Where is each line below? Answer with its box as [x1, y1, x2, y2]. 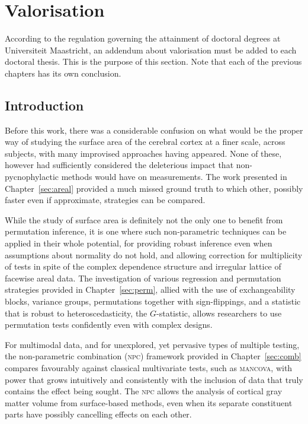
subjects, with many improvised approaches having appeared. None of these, [5, 147, 282, 159]
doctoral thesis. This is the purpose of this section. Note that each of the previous [5, 55, 302, 68]
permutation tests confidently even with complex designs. [5, 318, 213, 331]
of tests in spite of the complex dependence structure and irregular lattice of [5, 260, 281, 273]
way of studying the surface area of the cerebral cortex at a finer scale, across [5, 135, 285, 148]
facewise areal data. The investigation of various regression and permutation [5, 271, 281, 284]
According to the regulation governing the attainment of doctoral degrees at [5, 32, 281, 45]
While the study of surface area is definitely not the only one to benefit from [5, 213, 283, 226]
